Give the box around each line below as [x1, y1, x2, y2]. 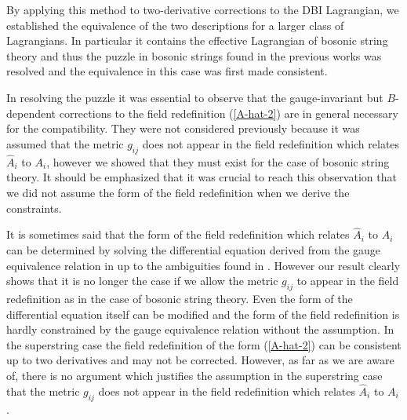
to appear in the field [296, 272, 399, 289]
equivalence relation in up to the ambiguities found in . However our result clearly [6, 257, 401, 273]
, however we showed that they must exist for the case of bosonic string [46, 153, 390, 170]
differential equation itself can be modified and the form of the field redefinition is [6, 305, 400, 322]
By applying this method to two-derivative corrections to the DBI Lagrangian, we [6, 2, 399, 17]
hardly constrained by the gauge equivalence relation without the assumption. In [6, 321, 394, 338]
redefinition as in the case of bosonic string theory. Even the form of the [6, 290, 353, 306]
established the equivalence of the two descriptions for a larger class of [6, 16, 344, 33]
